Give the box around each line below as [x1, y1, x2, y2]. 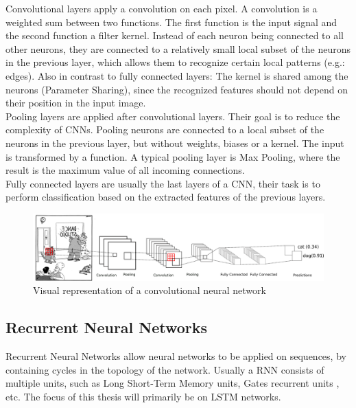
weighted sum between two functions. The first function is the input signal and [5, 14, 337, 29]
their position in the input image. [5, 95, 146, 110]
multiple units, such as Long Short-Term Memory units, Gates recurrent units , [5, 376, 340, 390]
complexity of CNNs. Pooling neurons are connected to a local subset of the [5, 122, 324, 137]
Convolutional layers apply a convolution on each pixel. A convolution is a [5, 1, 318, 15]
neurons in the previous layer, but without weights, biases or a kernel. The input [5, 135, 344, 150]
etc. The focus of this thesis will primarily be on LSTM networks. [5, 389, 281, 403]
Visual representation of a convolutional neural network [33, 283, 266, 297]
